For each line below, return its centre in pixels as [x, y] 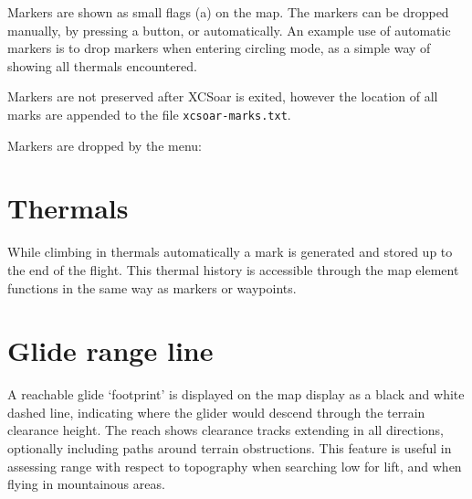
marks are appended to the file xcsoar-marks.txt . [149, 114]
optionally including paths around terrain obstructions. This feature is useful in [230, 448]
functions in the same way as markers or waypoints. [152, 287]
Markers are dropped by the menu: [105, 145]
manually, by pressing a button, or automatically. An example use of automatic [229, 30]
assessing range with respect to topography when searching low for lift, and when [235, 466]
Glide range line [110, 350]
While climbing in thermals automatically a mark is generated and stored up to [230, 252]
